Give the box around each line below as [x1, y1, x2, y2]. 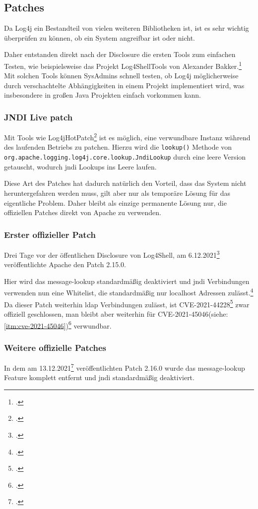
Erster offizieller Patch [4, 228, 96, 240]
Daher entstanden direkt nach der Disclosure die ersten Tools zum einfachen [4, 49, 236, 59]
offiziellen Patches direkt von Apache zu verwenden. [4, 207, 161, 218]
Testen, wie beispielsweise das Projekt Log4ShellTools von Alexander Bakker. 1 [4, 59, 242, 71]
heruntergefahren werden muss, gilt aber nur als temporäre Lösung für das [4, 187, 230, 198]
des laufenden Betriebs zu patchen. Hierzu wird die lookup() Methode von [4, 142, 232, 152]
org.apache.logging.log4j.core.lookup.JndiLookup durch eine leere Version [4, 152, 246, 162]
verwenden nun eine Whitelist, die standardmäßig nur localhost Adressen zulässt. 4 [4, 286, 254, 298]
